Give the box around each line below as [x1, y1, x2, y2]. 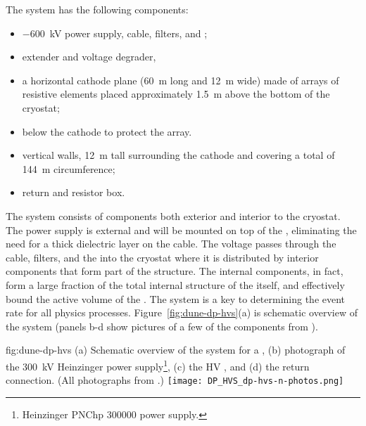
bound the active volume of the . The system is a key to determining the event [6, 291, 346, 306]
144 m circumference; [22, 161, 115, 176]
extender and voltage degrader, [22, 49, 156, 64]
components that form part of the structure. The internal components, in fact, [6, 264, 343, 278]
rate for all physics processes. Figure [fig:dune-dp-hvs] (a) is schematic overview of [6, 305, 358, 320]
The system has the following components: [6, 2, 189, 16]
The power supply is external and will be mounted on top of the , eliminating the [6, 222, 357, 237]
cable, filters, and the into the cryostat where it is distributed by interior [6, 250, 319, 264]
